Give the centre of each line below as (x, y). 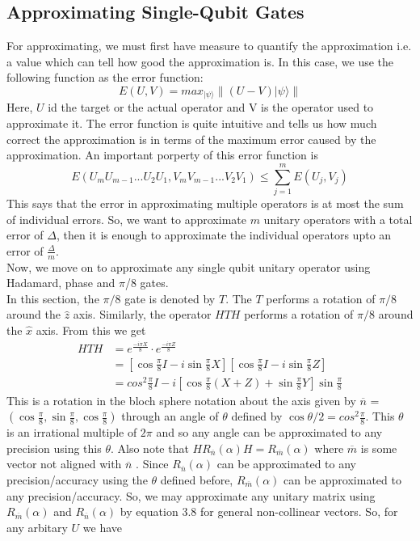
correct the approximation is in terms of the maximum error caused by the (191, 139)
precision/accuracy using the (77, 480)
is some (379, 448)
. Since (152, 464)
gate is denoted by (170, 298)
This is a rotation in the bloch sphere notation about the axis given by (181, 400)
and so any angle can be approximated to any (269, 432)
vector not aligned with (64, 464)
